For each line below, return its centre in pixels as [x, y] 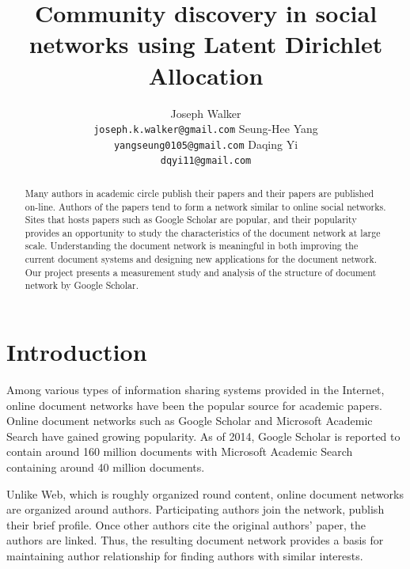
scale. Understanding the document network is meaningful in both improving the [192, 246]
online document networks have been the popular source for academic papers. [194, 405]
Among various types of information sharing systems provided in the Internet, [196, 390]
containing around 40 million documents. [106, 467]
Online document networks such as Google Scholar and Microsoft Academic [190, 421]
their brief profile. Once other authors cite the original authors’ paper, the [186, 524]
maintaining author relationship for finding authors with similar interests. [185, 555]
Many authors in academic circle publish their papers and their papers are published [199, 193]
